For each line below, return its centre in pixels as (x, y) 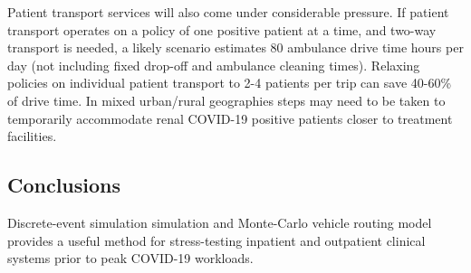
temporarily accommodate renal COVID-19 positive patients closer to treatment (230, 118)
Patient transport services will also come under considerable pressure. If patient (228, 12)
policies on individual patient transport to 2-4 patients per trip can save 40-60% (230, 83)
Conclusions (64, 185)
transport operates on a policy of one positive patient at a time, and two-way (222, 29)
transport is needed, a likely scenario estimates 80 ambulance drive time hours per (235, 47)
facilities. (32, 136)
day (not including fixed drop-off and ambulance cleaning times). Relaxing (214, 65)
